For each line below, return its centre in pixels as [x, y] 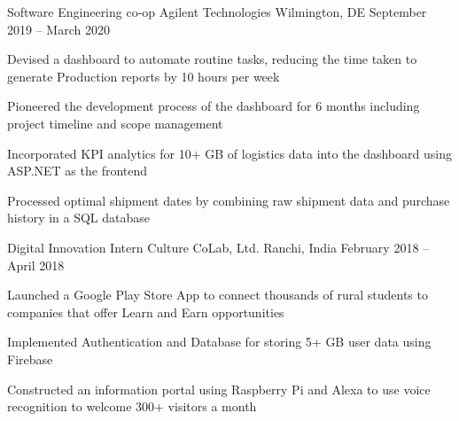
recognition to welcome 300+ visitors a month [132, 406]
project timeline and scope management [115, 123]
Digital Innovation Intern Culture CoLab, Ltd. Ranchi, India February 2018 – [218, 247]
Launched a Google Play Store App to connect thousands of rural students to [218, 295]
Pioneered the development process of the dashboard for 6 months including [214, 106]
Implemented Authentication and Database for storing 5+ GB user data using [219, 342]
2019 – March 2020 [58, 29]
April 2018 [36, 265]
